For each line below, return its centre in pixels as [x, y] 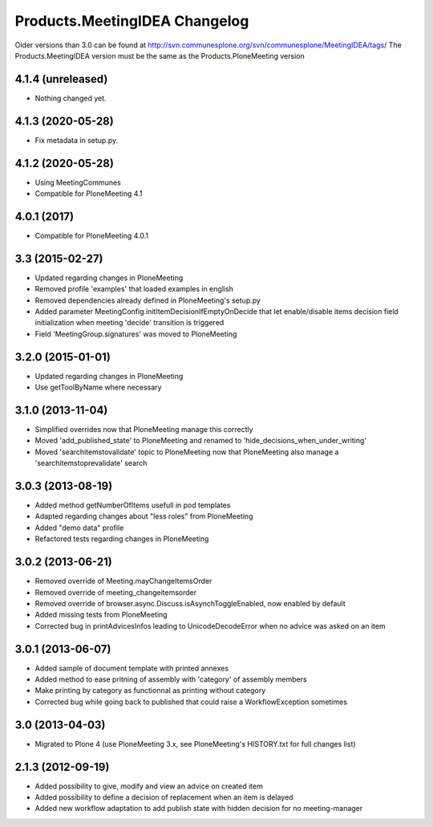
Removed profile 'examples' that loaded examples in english [134, 289]
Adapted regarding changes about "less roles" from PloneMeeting [144, 516]
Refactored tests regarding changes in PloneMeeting [122, 539]
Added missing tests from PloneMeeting [101, 615]
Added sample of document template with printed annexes [132, 668]
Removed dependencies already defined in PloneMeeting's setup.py [148, 300]
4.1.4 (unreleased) [61, 79]
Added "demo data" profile [79, 528]
